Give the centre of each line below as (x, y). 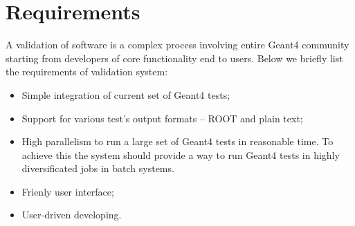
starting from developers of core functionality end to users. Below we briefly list (174, 58)
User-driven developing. (72, 215)
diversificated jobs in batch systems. (98, 168)
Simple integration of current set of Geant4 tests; (126, 94)
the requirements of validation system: (87, 72)
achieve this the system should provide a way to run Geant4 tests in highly (181, 154)
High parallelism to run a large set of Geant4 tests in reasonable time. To (177, 141)
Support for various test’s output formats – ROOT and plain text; (162, 118)
